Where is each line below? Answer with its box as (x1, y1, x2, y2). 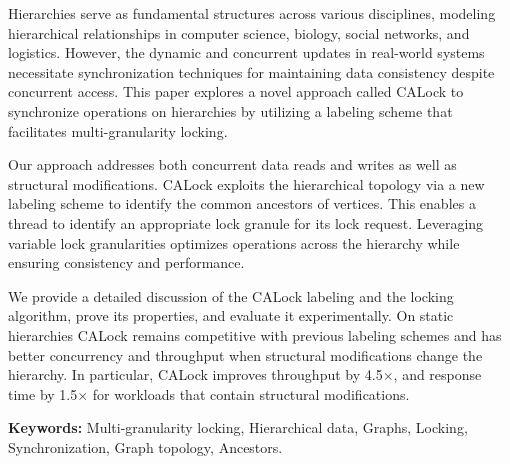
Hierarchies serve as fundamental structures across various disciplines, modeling (8, 3, 496, 23)
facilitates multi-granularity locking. (8, 120, 228, 141)
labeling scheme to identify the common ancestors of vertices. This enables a (8, 193, 476, 214)
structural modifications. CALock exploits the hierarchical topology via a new (8, 173, 485, 194)
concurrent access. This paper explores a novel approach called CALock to (8, 81, 464, 102)
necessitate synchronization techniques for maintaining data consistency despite (8, 61, 495, 82)
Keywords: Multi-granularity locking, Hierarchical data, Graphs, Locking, (8, 417, 468, 438)
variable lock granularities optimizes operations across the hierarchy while (8, 232, 460, 253)
